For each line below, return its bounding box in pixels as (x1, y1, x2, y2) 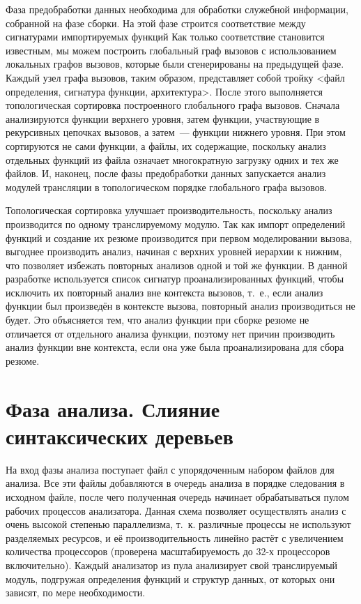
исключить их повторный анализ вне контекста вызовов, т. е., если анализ (6, 285, 323, 299)
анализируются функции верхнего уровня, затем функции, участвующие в (6, 111, 320, 126)
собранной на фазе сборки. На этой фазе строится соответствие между (6, 15, 306, 30)
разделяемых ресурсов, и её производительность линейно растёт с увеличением (6, 530, 344, 545)
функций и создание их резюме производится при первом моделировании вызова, (6, 230, 353, 245)
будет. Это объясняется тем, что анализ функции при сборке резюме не (6, 312, 309, 327)
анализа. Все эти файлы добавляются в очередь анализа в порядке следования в (6, 476, 345, 490)
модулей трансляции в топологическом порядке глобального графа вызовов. (6, 179, 328, 194)
